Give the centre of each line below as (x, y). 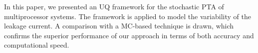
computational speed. (37, 45)
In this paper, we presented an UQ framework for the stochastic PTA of (114, 6)
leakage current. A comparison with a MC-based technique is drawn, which (119, 26)
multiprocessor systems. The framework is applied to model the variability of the (128, 16)
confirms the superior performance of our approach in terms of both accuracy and (129, 35)
